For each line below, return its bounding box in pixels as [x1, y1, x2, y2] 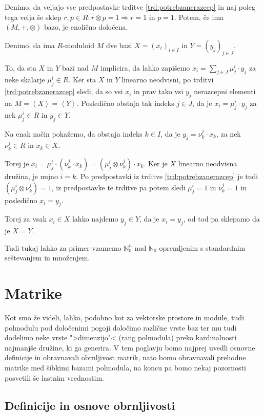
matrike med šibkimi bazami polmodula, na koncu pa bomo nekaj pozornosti [5, 362, 246, 373]
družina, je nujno [5, 170, 58, 181]
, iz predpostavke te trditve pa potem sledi [51, 182, 186, 192]
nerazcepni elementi [194, 86, 256, 97]
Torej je [5, 158, 29, 168]
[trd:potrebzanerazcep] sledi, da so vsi [5, 86, 123, 97]
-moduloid [63, 39, 94, 50]
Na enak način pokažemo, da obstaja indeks [5, 128, 143, 139]
